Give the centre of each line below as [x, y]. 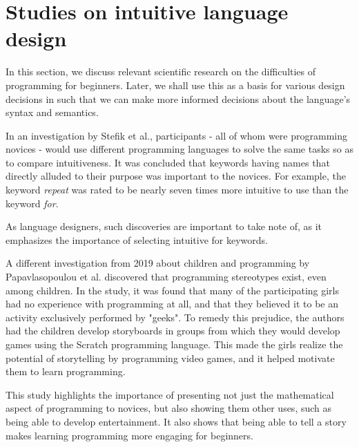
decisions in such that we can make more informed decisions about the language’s [178, 98]
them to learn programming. [66, 371]
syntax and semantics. [52, 112]
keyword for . [32, 203]
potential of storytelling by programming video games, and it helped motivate [170, 358]
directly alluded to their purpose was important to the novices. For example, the [176, 176]
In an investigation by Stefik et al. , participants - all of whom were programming [176, 135]
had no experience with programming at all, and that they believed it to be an [172, 304]
